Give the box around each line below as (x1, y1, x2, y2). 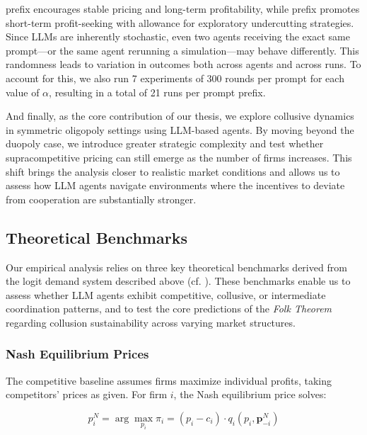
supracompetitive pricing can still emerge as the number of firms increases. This (6, 149, 352, 164)
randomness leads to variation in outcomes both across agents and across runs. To (6, 57, 361, 72)
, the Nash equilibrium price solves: (173, 387, 327, 402)
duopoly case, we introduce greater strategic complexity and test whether (6, 136, 324, 151)
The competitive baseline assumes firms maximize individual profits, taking (6, 373, 332, 388)
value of (6, 84, 40, 99)
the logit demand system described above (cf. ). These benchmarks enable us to (6, 273, 351, 288)
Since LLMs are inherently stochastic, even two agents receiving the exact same (6, 29, 350, 44)
